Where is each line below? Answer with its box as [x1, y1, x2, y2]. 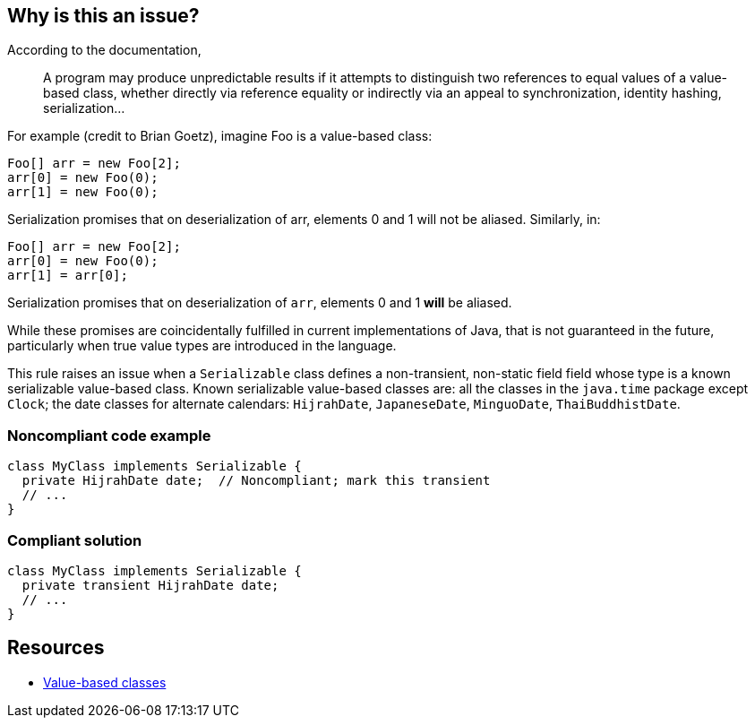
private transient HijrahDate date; [21, 577, 279, 592]
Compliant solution [7, 531, 142, 549]
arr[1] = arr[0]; [7, 268, 128, 283]
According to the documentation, [7, 42, 202, 58]
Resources [7, 636, 105, 660]
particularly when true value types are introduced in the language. [7, 338, 397, 354]
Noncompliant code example [7, 426, 211, 444]
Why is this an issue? [7, 4, 200, 27]
